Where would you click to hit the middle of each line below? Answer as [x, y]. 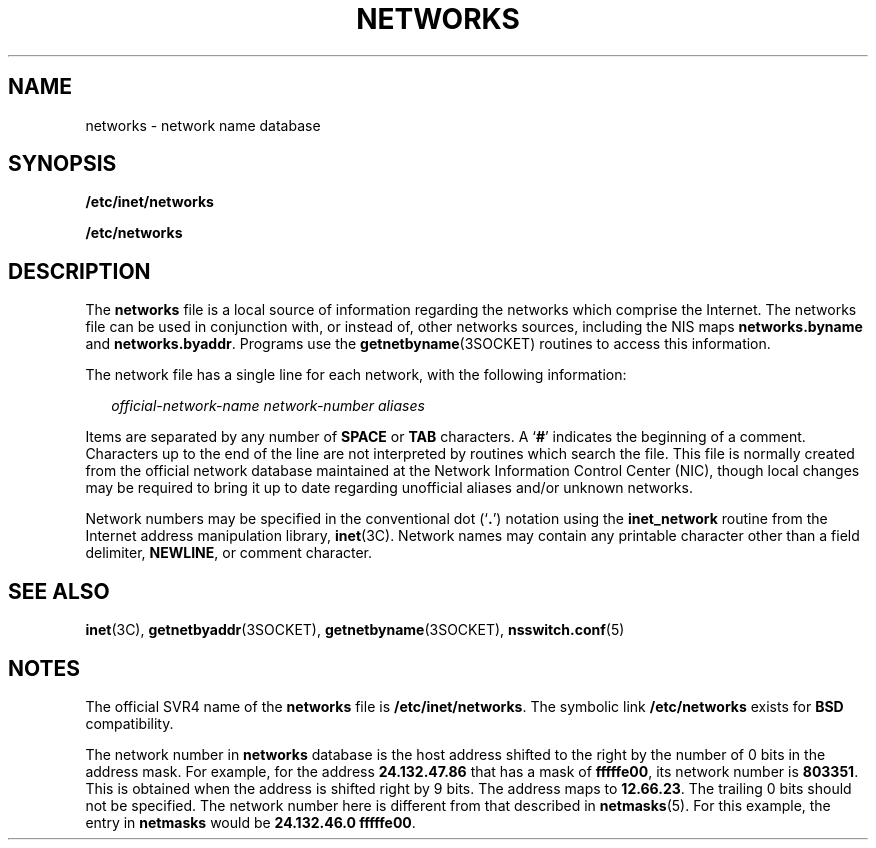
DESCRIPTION [79, 271]
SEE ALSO [59, 591]
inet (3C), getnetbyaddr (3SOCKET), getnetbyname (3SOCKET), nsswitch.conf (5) [355, 630]
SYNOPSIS [62, 164]
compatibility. [129, 723]
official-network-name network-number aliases [268, 406]
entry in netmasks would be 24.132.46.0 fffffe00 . [250, 822]
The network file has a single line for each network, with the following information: [356, 375]
